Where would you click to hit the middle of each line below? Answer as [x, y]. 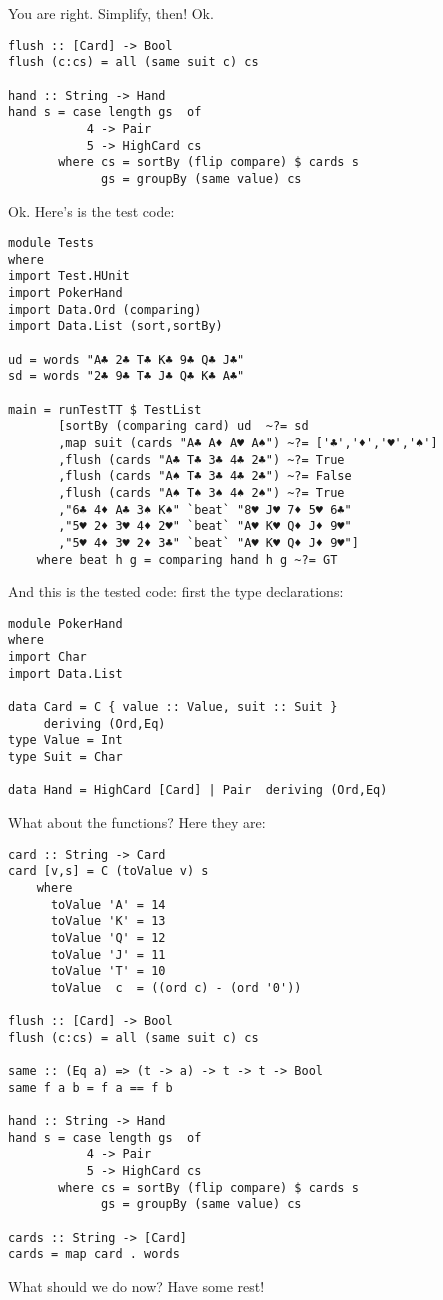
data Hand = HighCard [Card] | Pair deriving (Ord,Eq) [198, 790]
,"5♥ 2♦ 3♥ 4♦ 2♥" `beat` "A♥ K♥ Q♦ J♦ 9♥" [205, 526]
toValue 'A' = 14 [108, 904]
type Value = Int [65, 740]
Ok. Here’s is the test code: [91, 210]
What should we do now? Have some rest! [136, 1286]
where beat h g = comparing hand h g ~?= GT [187, 559]
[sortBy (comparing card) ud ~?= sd [183, 426]
